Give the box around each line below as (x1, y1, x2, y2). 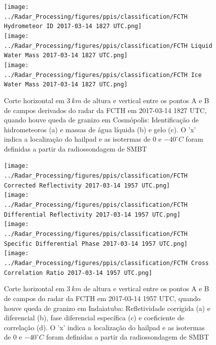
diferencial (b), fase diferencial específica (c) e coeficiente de (4, 312, 184, 323)
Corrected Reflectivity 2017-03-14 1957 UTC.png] (4, 182, 170, 189)
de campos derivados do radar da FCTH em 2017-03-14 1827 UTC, (4, 105, 207, 115)
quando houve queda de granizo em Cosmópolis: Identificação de (4, 115, 199, 125)
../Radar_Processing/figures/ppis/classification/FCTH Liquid (4, 42, 213, 49)
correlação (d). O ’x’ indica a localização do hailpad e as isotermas (4, 322, 205, 332)
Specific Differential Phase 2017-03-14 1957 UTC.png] (4, 240, 188, 247)
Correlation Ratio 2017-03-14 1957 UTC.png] (4, 269, 152, 276)
